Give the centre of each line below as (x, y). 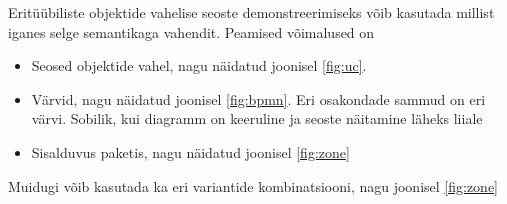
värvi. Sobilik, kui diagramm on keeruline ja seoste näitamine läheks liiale (257, 118)
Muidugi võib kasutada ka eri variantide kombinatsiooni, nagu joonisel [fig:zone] (253, 185)
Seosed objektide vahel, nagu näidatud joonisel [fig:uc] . (199, 65)
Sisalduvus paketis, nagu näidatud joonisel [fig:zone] (190, 151)
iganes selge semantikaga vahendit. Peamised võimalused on (191, 31)
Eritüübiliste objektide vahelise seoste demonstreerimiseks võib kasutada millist (251, 12)
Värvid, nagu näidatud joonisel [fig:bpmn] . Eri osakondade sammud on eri (258, 98)
